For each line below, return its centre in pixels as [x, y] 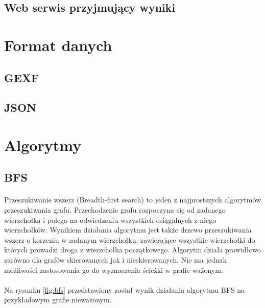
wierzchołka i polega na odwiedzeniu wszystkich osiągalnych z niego [110, 220]
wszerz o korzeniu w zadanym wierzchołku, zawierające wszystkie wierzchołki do [130, 239]
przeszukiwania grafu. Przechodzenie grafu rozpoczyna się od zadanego [115, 210]
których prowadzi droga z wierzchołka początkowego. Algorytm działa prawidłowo [132, 250]
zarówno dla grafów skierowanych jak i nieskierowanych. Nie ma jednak [115, 260]
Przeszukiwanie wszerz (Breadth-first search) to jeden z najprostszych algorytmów [133, 200]
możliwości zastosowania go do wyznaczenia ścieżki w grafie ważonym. [114, 269]
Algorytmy [43, 145]
